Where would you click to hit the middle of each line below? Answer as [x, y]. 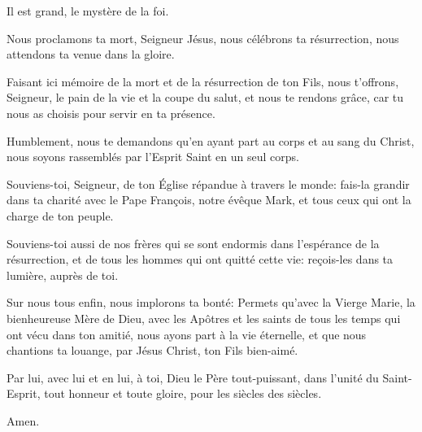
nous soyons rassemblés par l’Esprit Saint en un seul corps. [153, 157]
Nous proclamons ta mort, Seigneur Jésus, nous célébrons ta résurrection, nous [203, 38]
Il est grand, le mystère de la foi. [88, 11]
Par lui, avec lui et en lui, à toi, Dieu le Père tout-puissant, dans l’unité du [193, 377]
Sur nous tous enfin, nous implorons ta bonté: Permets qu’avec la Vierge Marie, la [211, 302]
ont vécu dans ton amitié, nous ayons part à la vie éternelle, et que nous [187, 334]
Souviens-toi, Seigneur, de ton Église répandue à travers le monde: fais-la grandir [208, 183]
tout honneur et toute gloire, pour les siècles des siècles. [183, 393]
